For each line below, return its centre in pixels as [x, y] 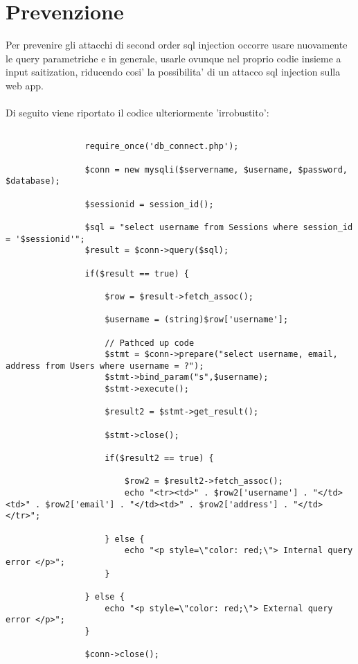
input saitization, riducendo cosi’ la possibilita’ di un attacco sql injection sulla [173, 72]
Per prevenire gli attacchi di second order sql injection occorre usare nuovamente [177, 45]
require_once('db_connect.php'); [162, 147]
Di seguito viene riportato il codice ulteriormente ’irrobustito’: [137, 113]
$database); [33, 181]
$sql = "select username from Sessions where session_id [219, 227]
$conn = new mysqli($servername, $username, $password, [216, 169]
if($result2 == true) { [159, 458]
